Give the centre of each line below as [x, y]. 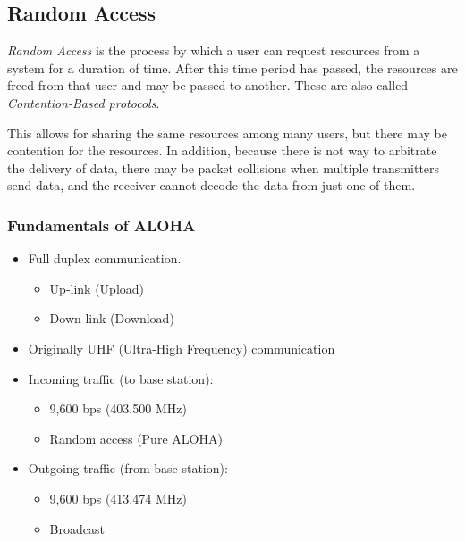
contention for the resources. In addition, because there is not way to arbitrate [222, 150]
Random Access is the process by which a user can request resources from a [214, 50]
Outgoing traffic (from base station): [128, 468]
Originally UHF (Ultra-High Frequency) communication [182, 348]
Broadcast [77, 528]
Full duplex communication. [105, 258]
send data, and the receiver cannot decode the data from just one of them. [211, 185]
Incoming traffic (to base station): [121, 378]
